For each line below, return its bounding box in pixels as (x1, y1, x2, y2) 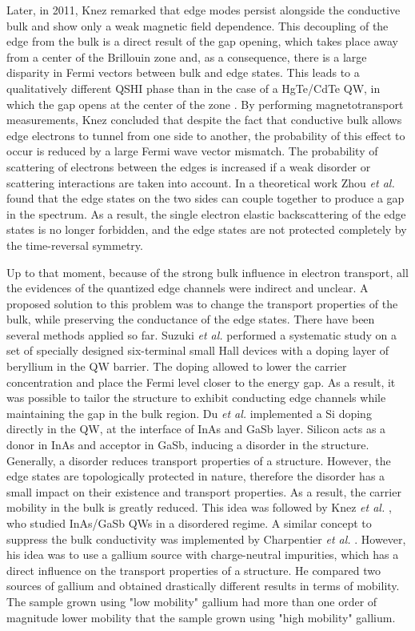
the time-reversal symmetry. (6, 236, 143, 253)
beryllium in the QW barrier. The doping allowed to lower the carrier (6, 358, 347, 375)
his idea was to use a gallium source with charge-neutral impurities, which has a (6, 546, 399, 563)
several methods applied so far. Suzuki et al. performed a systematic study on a (6, 326, 397, 343)
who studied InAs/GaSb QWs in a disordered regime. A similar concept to (6, 515, 372, 531)
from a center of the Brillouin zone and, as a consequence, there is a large (6, 48, 367, 65)
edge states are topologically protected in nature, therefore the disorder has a (6, 468, 385, 484)
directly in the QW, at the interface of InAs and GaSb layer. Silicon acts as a (6, 420, 386, 437)
